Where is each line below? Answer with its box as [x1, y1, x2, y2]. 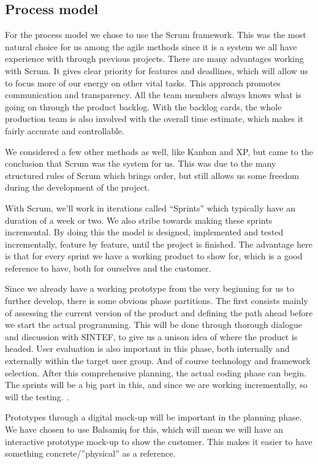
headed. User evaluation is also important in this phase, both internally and [5, 342, 290, 355]
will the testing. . [5, 390, 69, 403]
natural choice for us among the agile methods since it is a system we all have [5, 40, 297, 53]
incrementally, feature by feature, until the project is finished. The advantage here [5, 237, 313, 250]
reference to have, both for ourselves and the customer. [5, 261, 211, 274]
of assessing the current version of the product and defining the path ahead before [5, 306, 313, 319]
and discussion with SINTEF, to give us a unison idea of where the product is [5, 330, 298, 343]
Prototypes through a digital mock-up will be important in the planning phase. [5, 411, 302, 424]
